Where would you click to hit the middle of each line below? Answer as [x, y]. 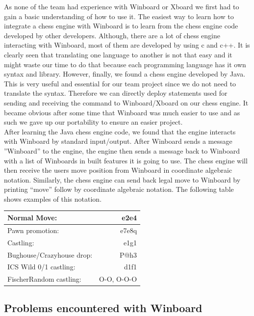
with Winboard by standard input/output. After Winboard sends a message [118, 141]
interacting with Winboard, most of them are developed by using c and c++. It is [127, 45]
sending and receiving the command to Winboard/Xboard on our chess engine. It [126, 102]
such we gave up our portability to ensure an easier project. [93, 122]
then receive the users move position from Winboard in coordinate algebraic [118, 170]
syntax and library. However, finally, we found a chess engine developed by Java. [125, 74]
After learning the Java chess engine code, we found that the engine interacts [120, 131]
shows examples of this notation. [53, 198]
